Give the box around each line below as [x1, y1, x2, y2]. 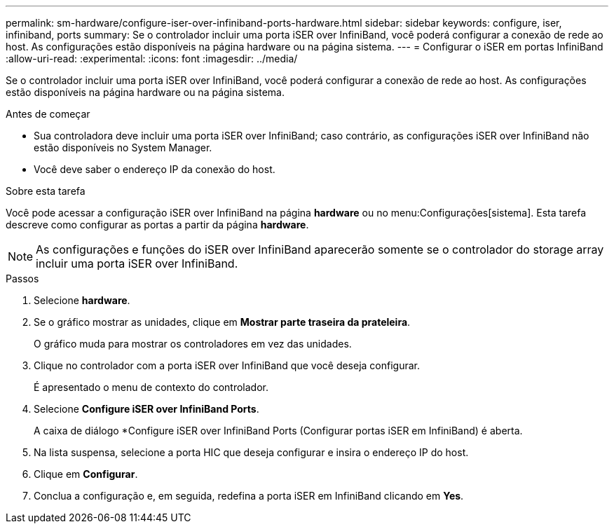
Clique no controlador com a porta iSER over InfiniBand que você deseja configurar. [34, 359, 421, 371]
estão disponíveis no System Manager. [34, 142, 212, 153]
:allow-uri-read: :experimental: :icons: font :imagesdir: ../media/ [6, 53, 298, 64]
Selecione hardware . [34, 294, 130, 306]
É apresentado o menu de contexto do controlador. [34, 381, 269, 393]
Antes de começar [6, 108, 90, 120]
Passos [6, 273, 39, 284]
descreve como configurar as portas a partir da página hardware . [6, 219, 309, 231]
